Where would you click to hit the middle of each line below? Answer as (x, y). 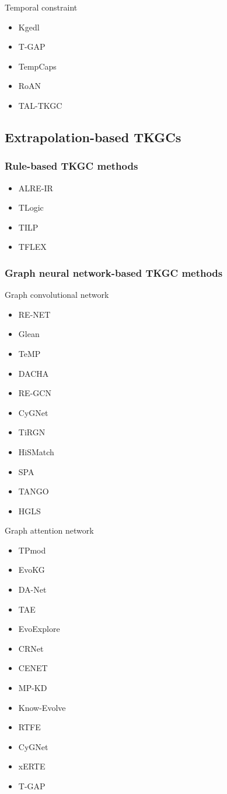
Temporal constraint (41, 7)
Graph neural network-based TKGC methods (114, 272)
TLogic (31, 207)
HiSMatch (36, 451)
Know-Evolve (42, 707)
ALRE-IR (36, 188)
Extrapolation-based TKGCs (93, 137)
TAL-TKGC (40, 105)
